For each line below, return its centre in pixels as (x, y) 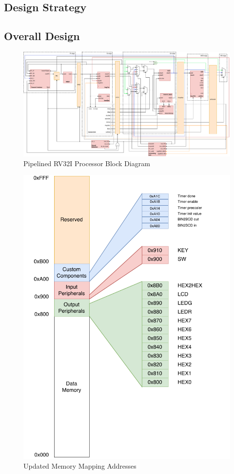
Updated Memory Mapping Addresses (80, 465)
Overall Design (42, 36)
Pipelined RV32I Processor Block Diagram (87, 163)
